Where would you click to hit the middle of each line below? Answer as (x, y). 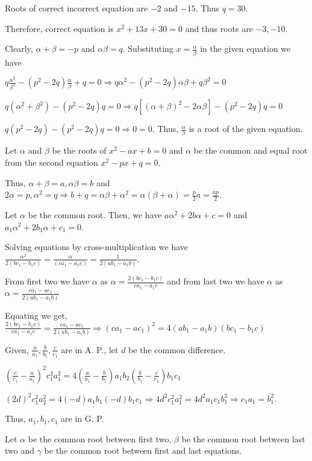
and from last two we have (216, 281)
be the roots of (79, 150)
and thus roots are (219, 28)
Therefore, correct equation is (59, 28)
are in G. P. (83, 419)
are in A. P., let (90, 349)
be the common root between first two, (100, 438)
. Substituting (148, 49)
